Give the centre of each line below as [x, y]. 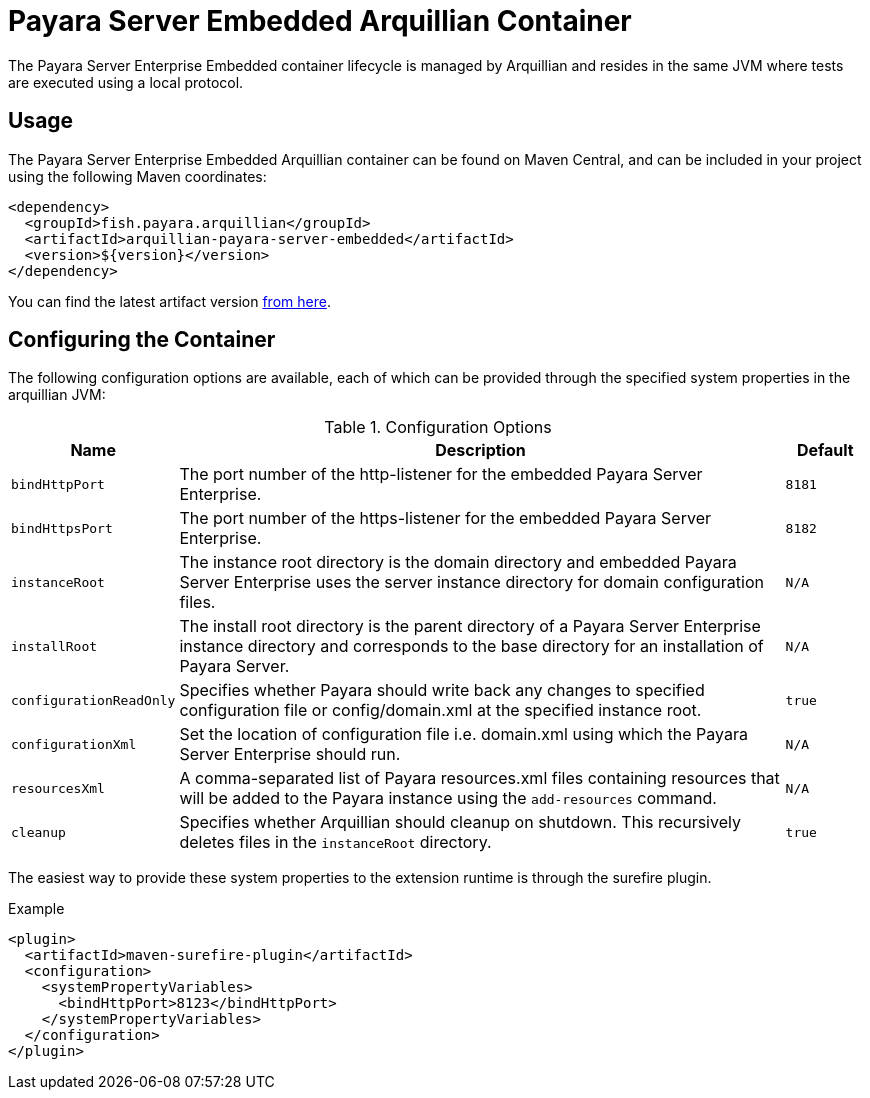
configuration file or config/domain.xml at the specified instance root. [440, 710]
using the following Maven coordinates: [137, 176]
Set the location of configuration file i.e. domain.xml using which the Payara [463, 734]
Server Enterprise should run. [290, 754]
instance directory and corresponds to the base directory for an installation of [471, 646]
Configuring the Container [142, 340]
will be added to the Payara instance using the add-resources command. [448, 798]
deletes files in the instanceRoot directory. [335, 842]
